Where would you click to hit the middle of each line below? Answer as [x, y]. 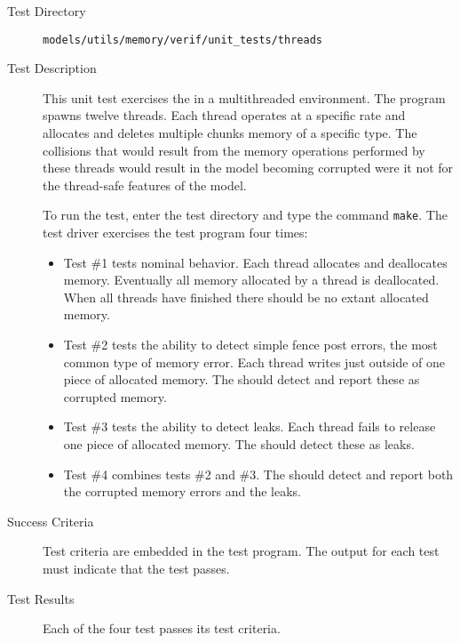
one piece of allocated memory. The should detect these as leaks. [239, 444]
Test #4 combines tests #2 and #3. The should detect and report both [258, 474]
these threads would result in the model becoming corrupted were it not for [248, 168]
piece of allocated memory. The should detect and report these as [242, 379]
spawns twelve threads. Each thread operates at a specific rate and [224, 115]
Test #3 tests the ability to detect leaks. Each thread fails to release [250, 426]
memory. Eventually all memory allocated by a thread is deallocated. [251, 280]
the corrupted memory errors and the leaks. [182, 491]
